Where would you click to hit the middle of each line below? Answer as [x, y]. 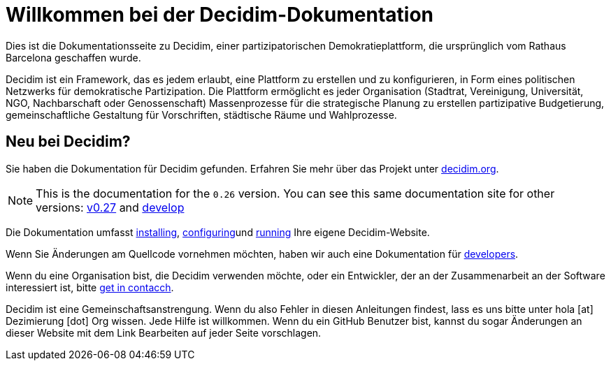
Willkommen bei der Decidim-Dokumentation [220, 15]
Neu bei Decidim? [68, 142]
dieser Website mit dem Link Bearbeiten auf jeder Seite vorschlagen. [164, 332]
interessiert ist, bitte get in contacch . [90, 287]
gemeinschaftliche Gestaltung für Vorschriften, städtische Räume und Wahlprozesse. [201, 115]
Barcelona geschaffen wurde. [73, 57]
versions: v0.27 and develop [110, 207]
